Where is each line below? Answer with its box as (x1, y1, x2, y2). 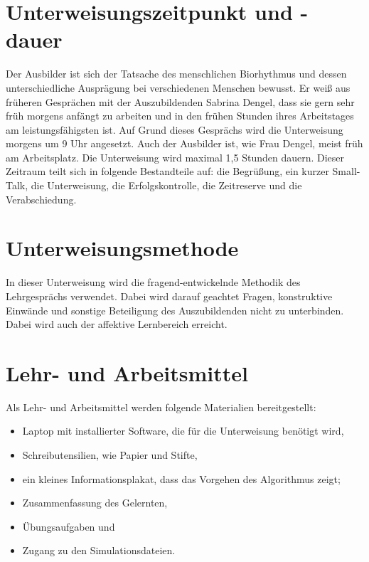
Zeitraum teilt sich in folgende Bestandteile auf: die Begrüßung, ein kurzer (6, 164, 329, 179)
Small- (332, 164, 360, 179)
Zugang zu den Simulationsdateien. (22, 543, 176, 558)
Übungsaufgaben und (22, 519, 115, 534)
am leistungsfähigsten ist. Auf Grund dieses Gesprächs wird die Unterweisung (6, 122, 343, 137)
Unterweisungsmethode (6, 233, 239, 263)
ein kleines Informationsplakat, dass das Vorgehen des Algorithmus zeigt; (22, 471, 341, 486)
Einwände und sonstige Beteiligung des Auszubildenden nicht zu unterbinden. (6, 302, 344, 317)
